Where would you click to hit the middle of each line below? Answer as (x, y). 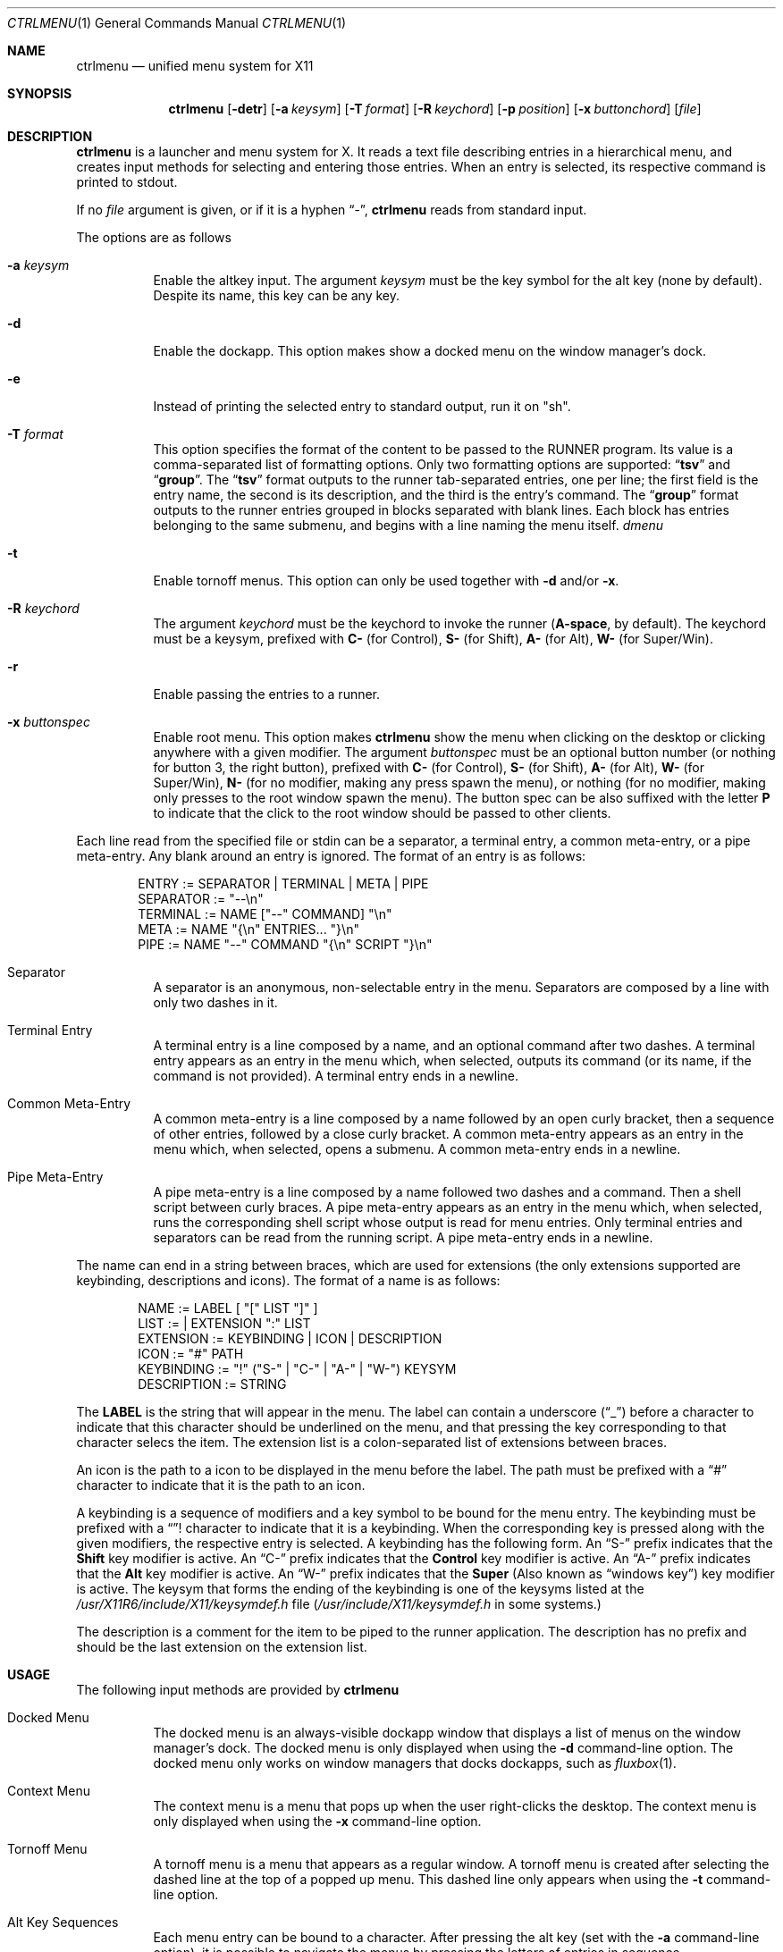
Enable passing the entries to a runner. (267, 694)
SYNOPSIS (40, 93)
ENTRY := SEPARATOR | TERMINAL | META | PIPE (283, 883)
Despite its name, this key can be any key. (277, 295)
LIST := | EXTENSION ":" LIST (224, 1323)
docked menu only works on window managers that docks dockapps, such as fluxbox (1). (415, 1763)
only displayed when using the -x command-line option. (317, 1821)
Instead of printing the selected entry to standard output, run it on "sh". (362, 406)
